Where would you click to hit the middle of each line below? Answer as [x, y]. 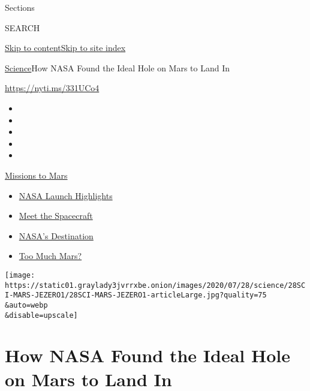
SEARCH [22, 27]
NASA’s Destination [56, 235]
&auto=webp [26, 305]
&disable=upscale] [41, 315]
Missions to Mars [36, 175]
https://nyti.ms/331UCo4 [52, 88]
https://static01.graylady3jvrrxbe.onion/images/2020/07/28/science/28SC [155, 285]
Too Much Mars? [50, 256]
